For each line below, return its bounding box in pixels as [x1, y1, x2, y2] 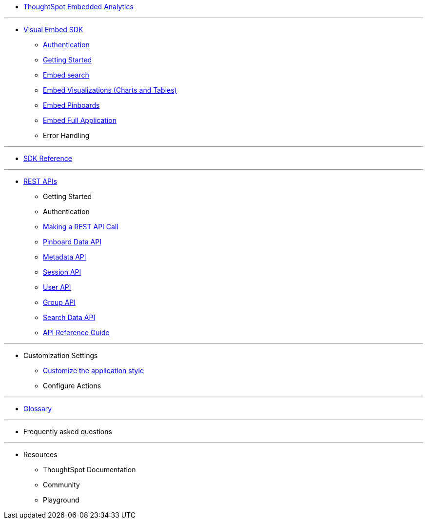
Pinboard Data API [43, 238, 101, 246]
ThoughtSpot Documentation [43, 465, 136, 474]
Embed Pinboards [43, 101, 100, 109]
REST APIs [23, 177, 58, 185]
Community [43, 481, 80, 489]
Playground [43, 496, 79, 504]
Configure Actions [43, 382, 101, 390]
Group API [43, 298, 76, 306]
